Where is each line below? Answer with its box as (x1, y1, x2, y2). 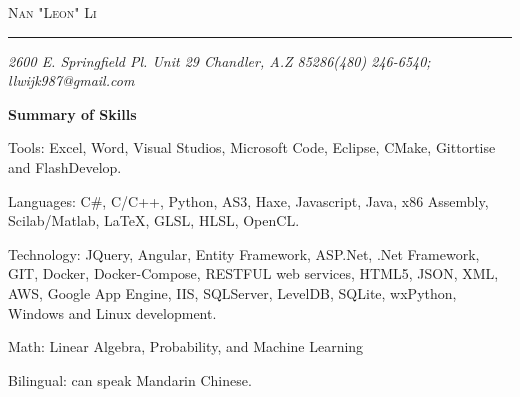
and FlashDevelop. (8, 156, 122, 177)
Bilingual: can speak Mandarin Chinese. (8, 369, 252, 390)
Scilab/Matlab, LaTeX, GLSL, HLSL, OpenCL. (8, 210, 300, 231)
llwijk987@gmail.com (8, 70, 135, 91)
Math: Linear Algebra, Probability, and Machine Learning (8, 336, 364, 357)
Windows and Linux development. (8, 302, 217, 323)
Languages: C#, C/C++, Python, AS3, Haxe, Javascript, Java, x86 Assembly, (8, 190, 489, 211)
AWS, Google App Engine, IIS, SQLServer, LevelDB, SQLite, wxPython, (8, 282, 457, 303)
